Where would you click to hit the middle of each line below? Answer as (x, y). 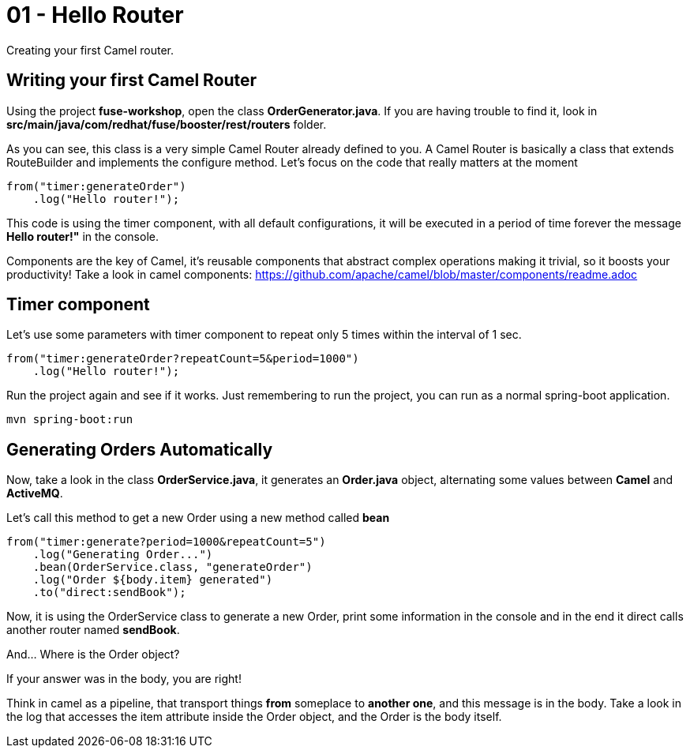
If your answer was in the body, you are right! (124, 679)
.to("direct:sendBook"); (109, 593)
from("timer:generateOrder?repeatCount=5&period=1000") (183, 359)
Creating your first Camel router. (90, 50)
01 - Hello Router (95, 15)
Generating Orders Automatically (140, 449)
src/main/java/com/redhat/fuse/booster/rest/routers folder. (167, 124)
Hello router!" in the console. (82, 236)
